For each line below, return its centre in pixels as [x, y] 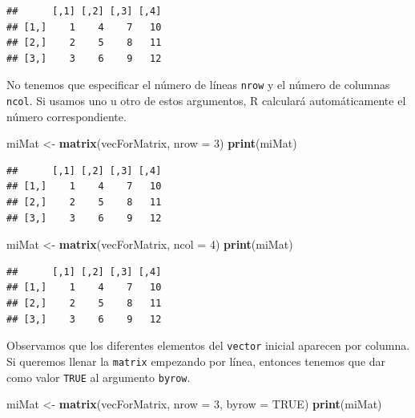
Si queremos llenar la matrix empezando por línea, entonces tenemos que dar [196, 361]
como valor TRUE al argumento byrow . [99, 377]
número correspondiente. [66, 116]
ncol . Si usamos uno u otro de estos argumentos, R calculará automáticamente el [206, 101]
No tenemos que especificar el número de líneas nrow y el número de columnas [198, 85]
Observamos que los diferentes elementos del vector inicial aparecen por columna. [208, 345]
